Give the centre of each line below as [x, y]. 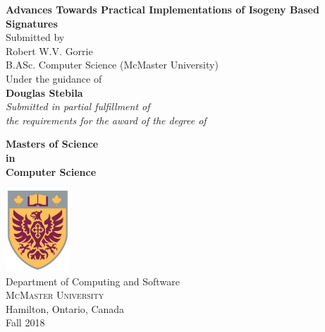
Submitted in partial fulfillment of [78, 106]
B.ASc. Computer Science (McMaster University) [112, 65]
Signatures [32, 23]
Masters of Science [52, 144]
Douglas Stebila [44, 92]
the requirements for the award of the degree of [106, 120]
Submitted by [35, 37]
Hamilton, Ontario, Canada [65, 308]
